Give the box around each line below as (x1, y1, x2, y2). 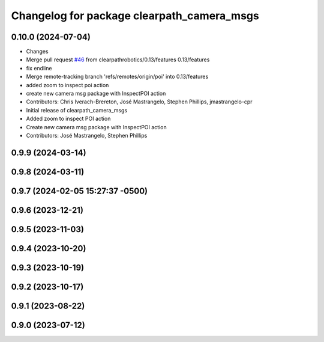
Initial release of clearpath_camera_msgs (26, 106, 128, 114)
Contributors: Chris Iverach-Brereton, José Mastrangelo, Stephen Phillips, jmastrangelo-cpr (26, 98, 253, 105)
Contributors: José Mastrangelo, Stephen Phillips (26, 132, 148, 139)
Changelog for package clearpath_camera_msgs (11, 9, 259, 22)
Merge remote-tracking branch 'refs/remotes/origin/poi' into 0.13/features (26, 73, 209, 81)
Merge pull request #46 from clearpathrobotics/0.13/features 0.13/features (26, 56, 210, 63)
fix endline (26, 64, 52, 72)
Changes (26, 48, 49, 55)
